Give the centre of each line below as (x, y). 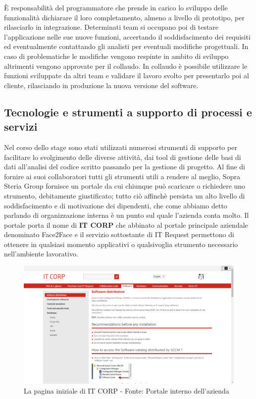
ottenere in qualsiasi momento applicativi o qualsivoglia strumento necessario (121, 244)
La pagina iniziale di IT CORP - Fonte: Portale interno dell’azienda (127, 390)
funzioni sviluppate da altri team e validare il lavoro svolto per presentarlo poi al (127, 75)
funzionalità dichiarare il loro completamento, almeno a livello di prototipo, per (124, 17)
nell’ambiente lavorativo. (41, 254)
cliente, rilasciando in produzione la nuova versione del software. (101, 85)
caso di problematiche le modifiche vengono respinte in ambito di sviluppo (116, 56)
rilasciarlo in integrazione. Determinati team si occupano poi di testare (111, 27)
